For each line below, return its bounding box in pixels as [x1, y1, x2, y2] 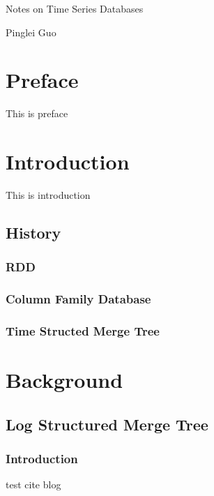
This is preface [6, 106, 68, 121]
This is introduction [6, 188, 91, 202]
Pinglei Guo [6, 24, 56, 39]
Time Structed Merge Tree [6, 322, 160, 340]
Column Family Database [6, 290, 151, 308]
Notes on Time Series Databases [6, 1, 144, 15]
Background [6, 366, 123, 394]
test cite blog [6, 477, 61, 492]
